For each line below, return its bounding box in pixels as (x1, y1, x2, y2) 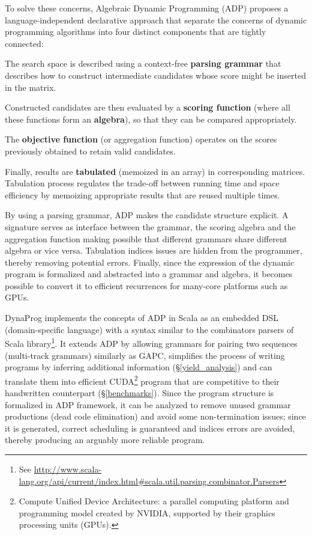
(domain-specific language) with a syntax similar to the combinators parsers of (5, 323, 294, 335)
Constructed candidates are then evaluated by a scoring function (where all (5, 101, 290, 114)
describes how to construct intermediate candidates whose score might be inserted (5, 69, 306, 81)
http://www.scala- (34, 462, 102, 475)
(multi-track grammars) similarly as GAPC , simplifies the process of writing (5, 349, 285, 361)
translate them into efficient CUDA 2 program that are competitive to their (5, 373, 280, 387)
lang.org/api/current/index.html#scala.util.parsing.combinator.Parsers (19, 474, 280, 487)
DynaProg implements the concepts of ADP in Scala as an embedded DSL (5, 311, 279, 324)
